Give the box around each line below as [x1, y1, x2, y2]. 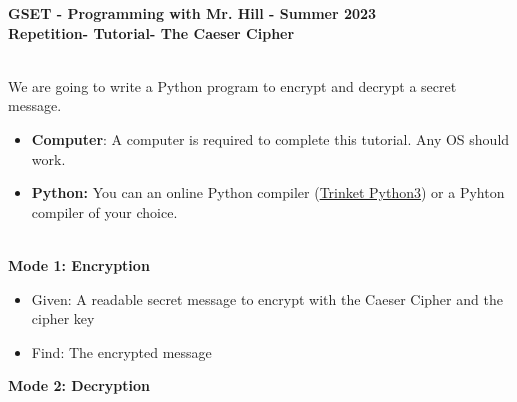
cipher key [31, 308, 95, 329]
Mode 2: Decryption [8, 375, 151, 396]
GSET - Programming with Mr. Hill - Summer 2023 [8, 3, 377, 23]
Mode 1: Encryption [8, 254, 150, 275]
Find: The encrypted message [31, 341, 212, 362]
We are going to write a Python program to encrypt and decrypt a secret [8, 75, 457, 96]
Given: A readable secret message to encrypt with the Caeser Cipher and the [31, 288, 503, 309]
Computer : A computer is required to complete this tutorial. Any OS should [31, 128, 510, 149]
